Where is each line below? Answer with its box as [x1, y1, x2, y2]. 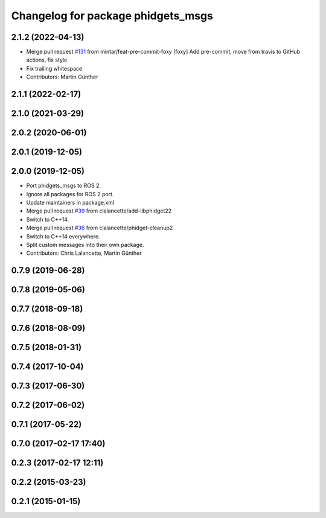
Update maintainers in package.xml [26, 199, 115, 206]
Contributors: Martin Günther [26, 73, 99, 81]
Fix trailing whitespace [26, 65, 83, 72]
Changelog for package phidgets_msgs [11, 9, 214, 22]
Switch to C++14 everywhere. [26, 232, 100, 240]
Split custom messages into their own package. [26, 241, 144, 248]
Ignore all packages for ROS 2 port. [26, 190, 114, 197]
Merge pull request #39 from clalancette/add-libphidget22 [26, 207, 172, 214]
